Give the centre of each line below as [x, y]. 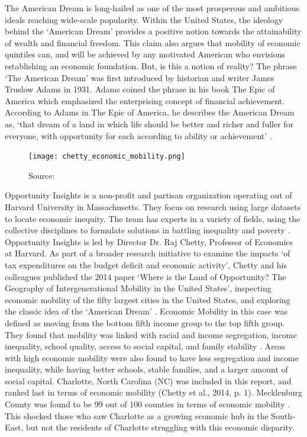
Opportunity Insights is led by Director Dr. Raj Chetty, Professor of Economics [149, 241]
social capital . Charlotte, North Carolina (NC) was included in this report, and [148, 380]
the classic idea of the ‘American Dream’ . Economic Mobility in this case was [146, 311]
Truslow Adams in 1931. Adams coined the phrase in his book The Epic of [140, 89]
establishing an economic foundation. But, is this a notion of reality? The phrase [151, 65]
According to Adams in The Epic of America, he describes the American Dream [150, 112]
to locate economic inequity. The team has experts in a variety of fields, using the [153, 218]
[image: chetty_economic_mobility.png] [107, 157]
